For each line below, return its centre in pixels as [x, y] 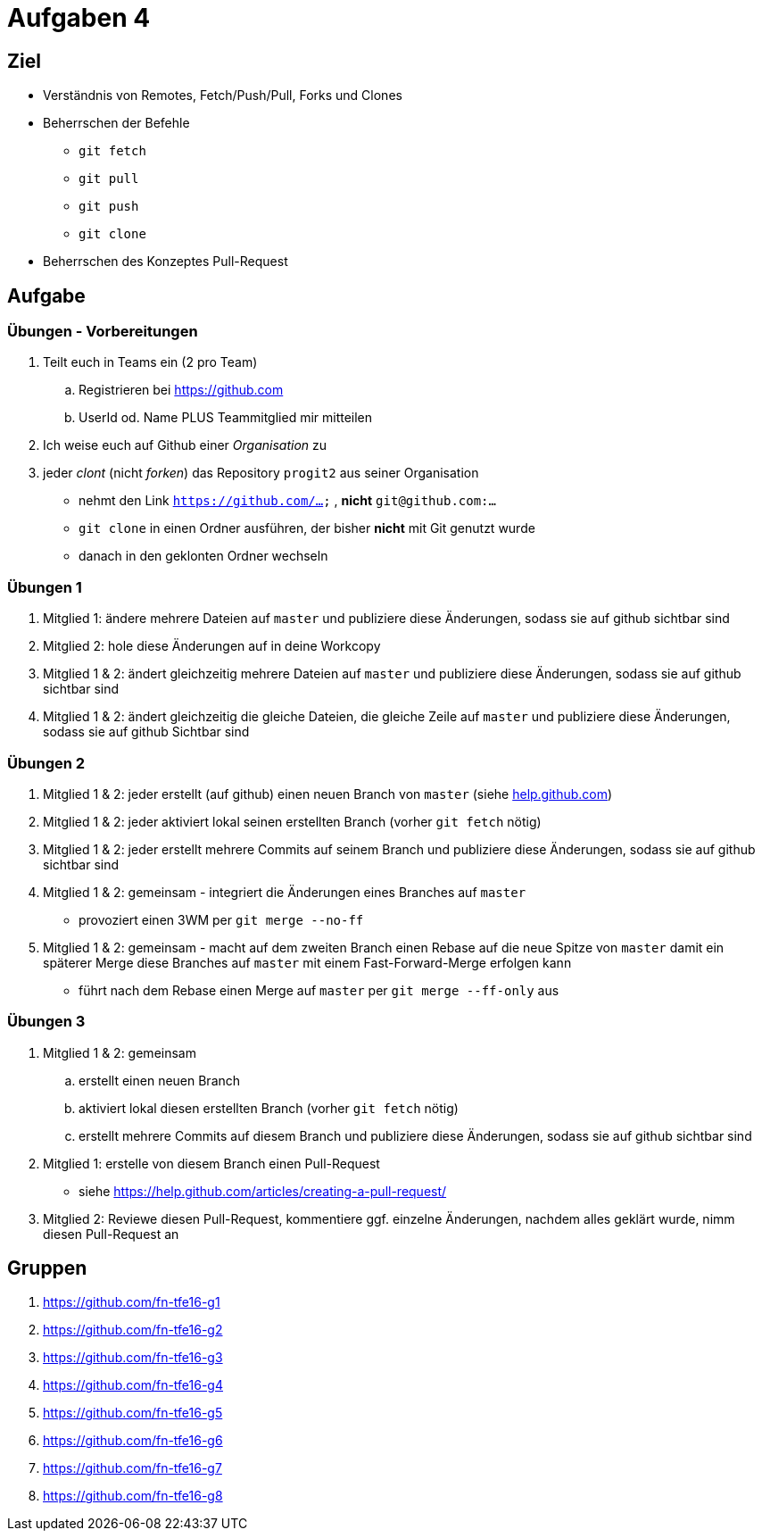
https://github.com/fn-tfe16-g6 [133, 1441]
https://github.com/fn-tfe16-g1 [132, 1302]
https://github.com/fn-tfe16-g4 [133, 1385]
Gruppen [47, 1268]
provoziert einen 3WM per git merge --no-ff [221, 919]
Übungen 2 [46, 763]
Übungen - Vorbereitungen [103, 332]
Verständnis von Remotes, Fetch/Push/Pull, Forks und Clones [223, 96]
